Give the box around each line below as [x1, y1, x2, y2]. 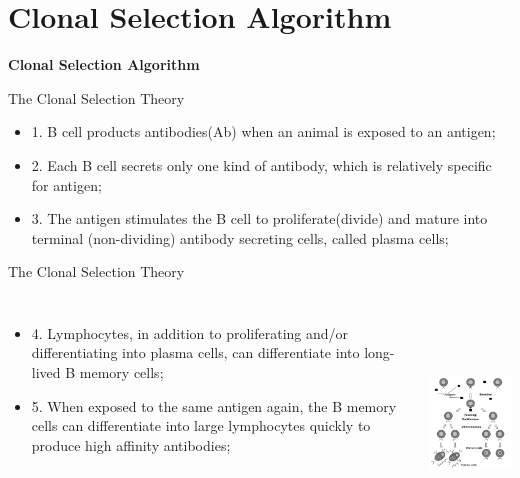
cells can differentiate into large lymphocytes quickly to [31, 415, 371, 436]
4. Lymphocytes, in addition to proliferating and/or [31, 322, 349, 343]
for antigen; [31, 174, 102, 195]
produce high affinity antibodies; [31, 434, 231, 455]
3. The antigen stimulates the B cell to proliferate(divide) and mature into [31, 208, 488, 229]
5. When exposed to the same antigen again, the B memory [31, 395, 397, 416]
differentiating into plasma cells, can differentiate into [31, 342, 360, 363]
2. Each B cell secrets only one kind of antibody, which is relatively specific [31, 154, 492, 175]
